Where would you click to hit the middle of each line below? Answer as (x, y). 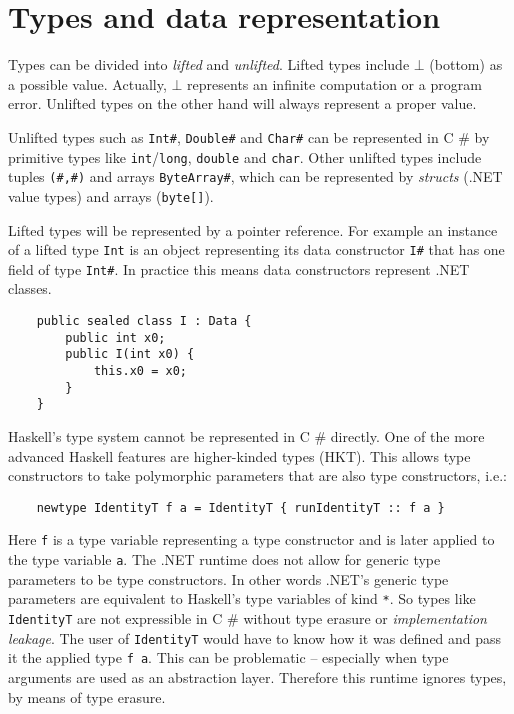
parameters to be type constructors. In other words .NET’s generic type (228, 578)
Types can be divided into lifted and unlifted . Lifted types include (209, 64)
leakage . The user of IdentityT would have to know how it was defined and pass (255, 637)
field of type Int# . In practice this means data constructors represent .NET (239, 268)
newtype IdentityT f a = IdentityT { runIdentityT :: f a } (240, 507)
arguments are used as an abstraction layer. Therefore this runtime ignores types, (257, 676)
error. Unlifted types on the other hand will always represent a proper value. (242, 103)
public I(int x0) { (130, 354)
